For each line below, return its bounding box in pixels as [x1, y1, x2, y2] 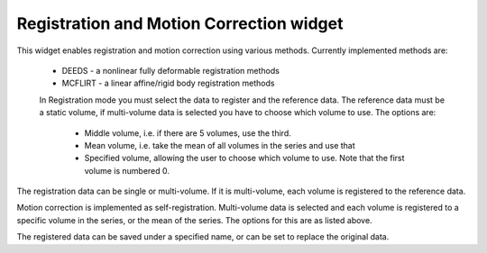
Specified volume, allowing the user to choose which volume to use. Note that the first [84, 153, 405, 164]
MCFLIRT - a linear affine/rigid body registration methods [61, 77, 275, 89]
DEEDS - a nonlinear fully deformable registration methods [61, 65, 280, 76]
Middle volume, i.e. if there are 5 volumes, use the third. [84, 127, 292, 139]
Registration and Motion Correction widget [16, 14, 344, 33]
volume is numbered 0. [84, 165, 170, 176]
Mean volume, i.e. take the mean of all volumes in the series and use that [84, 140, 355, 150]
